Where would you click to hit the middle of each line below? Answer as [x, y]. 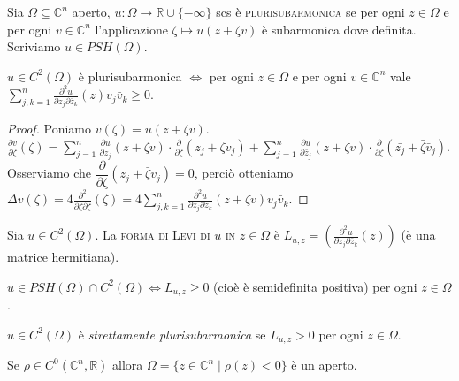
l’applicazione [131, 29]
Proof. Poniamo [50, 129]
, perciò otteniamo [244, 173]
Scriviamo [34, 46]
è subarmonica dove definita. [339, 29]
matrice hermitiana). [63, 257]
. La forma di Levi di [153, 235]
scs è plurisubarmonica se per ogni [310, 11]
